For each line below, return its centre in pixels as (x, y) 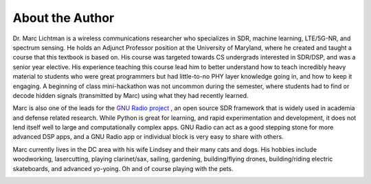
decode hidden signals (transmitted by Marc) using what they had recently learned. (131, 95)
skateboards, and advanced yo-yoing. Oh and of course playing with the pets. (123, 168)
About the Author (64, 18)
